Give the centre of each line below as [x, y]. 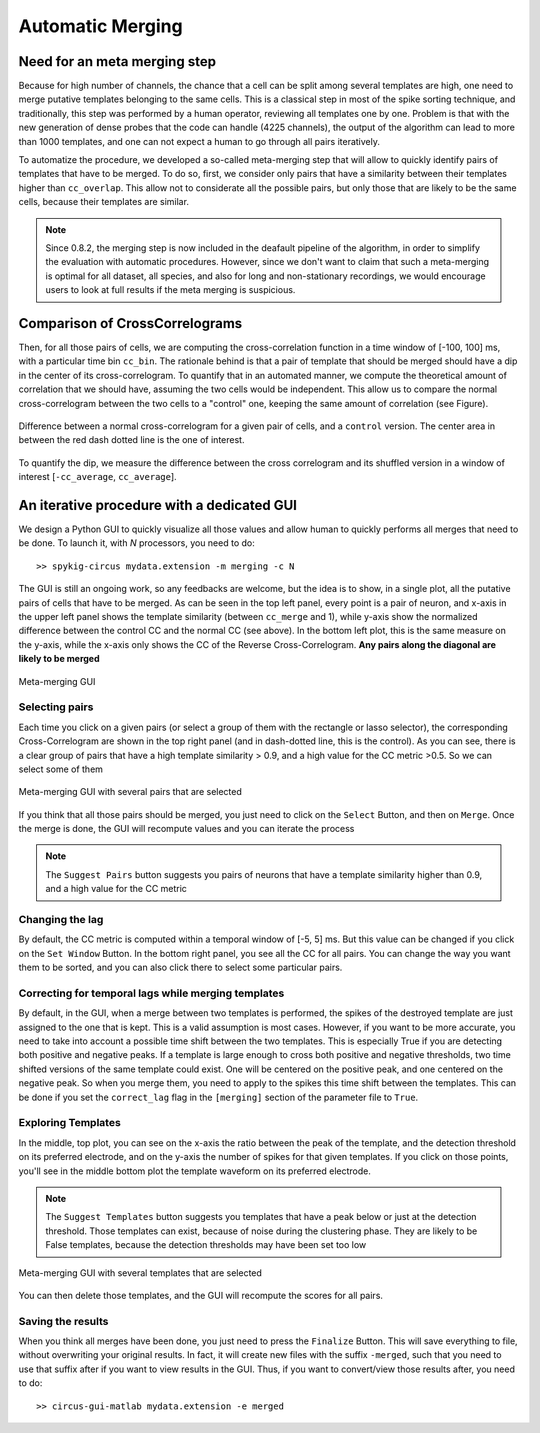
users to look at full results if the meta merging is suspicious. [170, 290]
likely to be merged [59, 659]
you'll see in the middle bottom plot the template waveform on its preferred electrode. [195, 1171]
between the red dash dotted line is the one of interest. [131, 440]
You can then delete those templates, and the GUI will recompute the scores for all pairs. [201, 1295]
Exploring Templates [70, 1123]
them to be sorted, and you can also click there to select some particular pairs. [180, 967]
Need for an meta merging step [117, 61]
